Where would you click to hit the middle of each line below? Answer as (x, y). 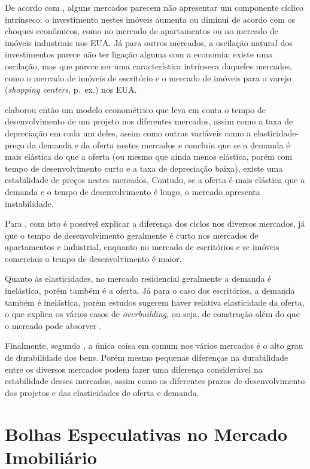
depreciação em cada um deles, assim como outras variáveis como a (128, 133)
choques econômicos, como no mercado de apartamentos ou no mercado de (142, 31)
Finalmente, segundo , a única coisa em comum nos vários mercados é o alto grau (154, 345)
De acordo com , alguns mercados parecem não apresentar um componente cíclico (154, 7)
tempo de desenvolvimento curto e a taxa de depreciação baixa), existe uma (144, 168)
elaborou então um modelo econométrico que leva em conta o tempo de (135, 109)
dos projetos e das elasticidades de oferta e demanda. (102, 392)
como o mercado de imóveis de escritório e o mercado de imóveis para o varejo (148, 77)
